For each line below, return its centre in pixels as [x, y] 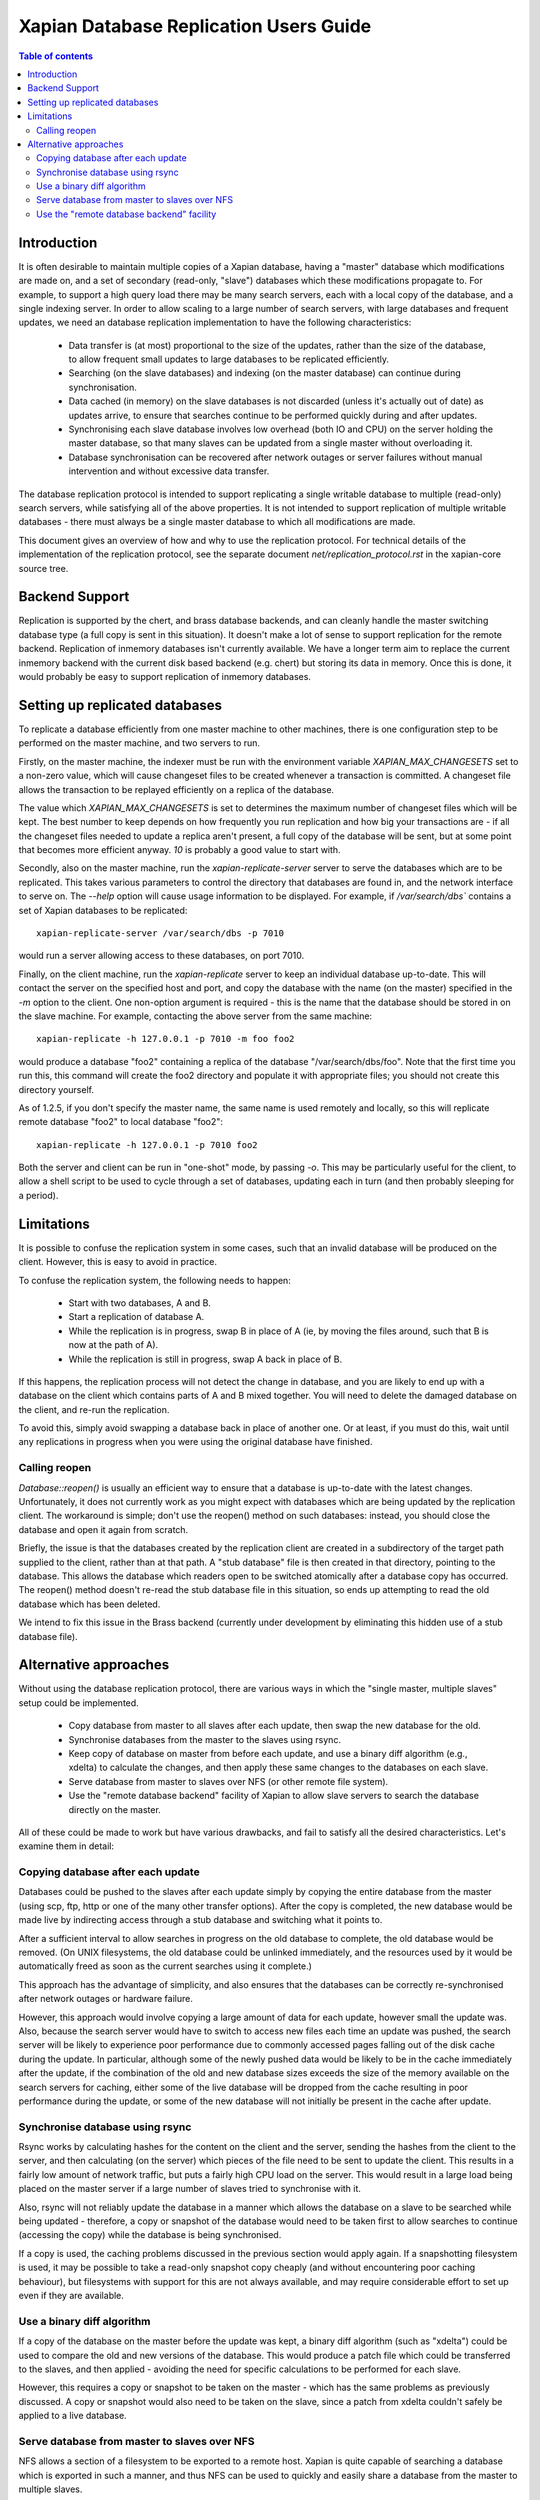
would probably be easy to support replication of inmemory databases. [165, 677]
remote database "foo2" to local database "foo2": [121, 1122]
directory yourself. [56, 1089]
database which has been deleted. [89, 1604]
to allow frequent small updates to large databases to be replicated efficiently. [229, 359]
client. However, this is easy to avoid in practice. [117, 1262]
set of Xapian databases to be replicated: [103, 910]
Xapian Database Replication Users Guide [195, 26]
